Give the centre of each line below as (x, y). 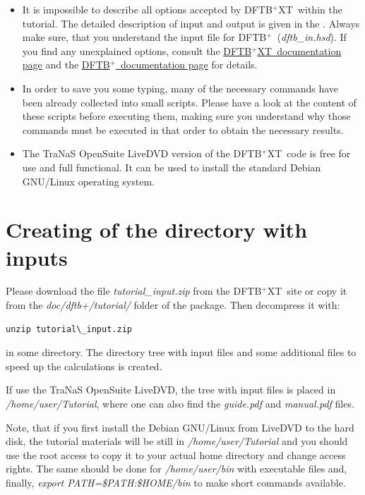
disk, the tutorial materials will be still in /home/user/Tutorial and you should (177, 441)
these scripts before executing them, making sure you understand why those (186, 116)
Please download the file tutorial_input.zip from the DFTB (134, 291)
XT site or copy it (307, 291)
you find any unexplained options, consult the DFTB (137, 50)
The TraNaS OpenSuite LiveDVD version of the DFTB (142, 153)
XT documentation (299, 50)
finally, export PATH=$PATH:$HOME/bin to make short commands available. (176, 482)
